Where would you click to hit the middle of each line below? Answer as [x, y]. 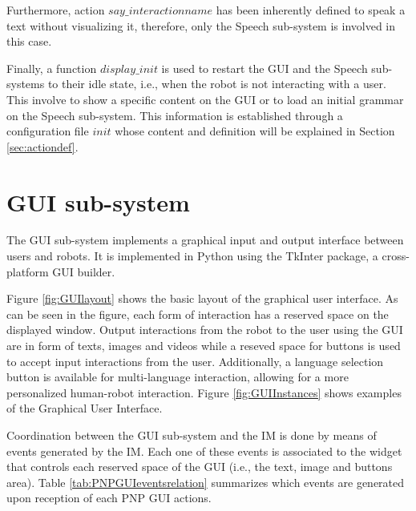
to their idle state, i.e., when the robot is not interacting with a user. [217, 84]
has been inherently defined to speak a [311, 10]
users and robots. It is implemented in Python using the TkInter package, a [192, 256]
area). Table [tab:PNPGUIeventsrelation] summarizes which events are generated [206, 482]
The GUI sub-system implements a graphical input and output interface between [205, 240]
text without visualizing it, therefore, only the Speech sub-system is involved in [201, 25]
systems [26, 84]
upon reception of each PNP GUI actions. [109, 498]
